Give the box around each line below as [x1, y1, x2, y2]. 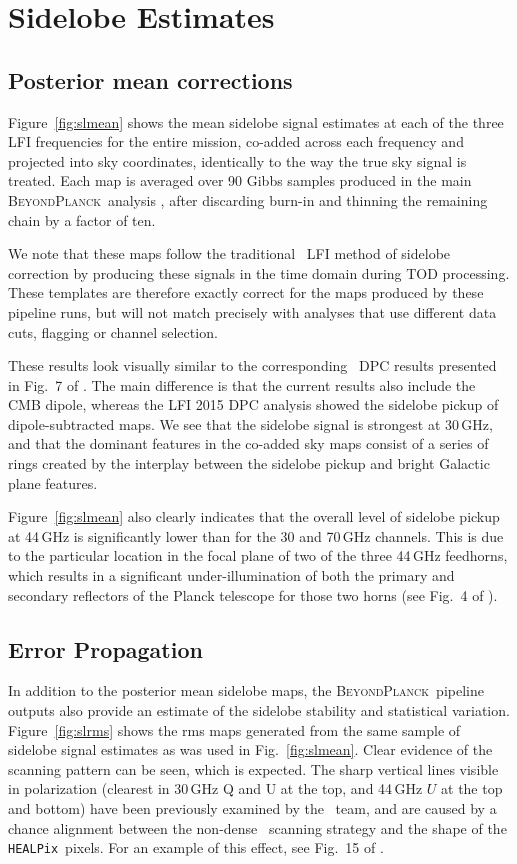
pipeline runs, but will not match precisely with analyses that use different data [8, 301, 497, 322]
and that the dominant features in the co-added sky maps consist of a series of [8, 433, 489, 454]
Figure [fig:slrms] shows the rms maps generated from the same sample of [8, 719, 461, 740]
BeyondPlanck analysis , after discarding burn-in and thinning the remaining [8, 189, 488, 210]
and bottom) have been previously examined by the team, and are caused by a [8, 798, 497, 818]
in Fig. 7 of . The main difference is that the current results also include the [8, 374, 476, 395]
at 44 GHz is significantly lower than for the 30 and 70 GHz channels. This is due [8, 525, 504, 546]
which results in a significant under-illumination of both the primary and [8, 565, 455, 586]
